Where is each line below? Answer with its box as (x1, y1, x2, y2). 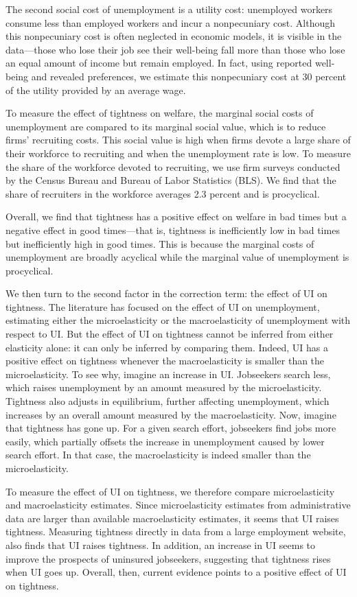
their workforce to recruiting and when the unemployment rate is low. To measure (5, 145, 351, 160)
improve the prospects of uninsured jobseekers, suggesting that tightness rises (5, 551, 331, 565)
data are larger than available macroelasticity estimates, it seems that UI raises (5, 511, 339, 525)
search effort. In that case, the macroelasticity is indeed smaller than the (5, 447, 311, 462)
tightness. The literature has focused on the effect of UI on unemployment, (5, 299, 320, 314)
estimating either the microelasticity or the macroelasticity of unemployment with (5, 313, 351, 327)
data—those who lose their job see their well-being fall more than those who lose (5, 42, 345, 56)
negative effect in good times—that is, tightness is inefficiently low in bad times (5, 222, 340, 237)
